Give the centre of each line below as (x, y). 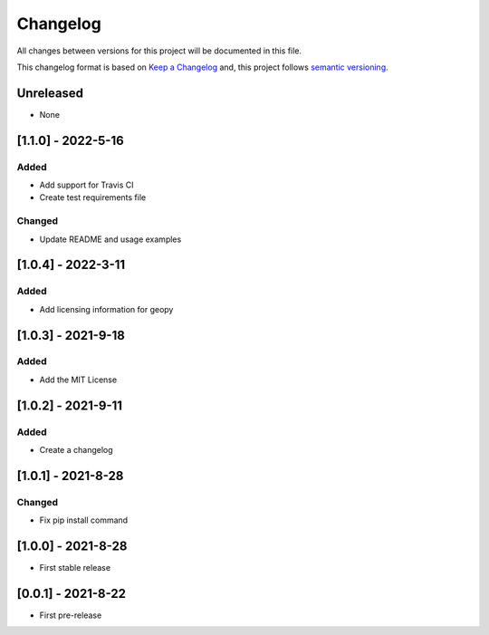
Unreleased (50, 93)
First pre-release (71, 615)
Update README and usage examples (110, 239)
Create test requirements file (93, 197)
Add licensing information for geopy (106, 309)
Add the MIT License (78, 380)
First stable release (75, 568)
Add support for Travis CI (87, 185)
